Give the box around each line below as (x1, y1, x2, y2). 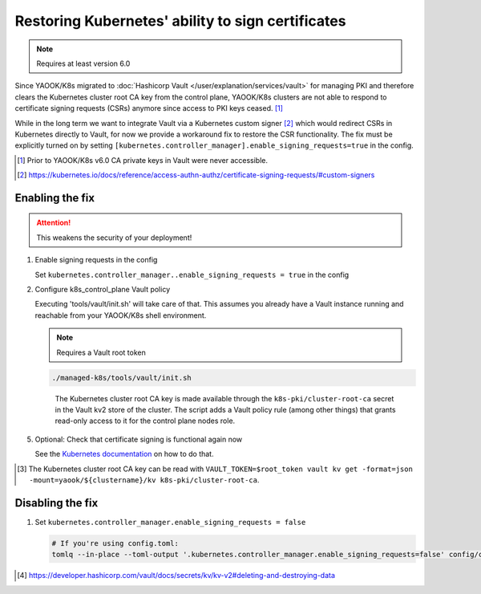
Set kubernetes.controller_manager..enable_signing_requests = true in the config (34, 270, 350, 279)
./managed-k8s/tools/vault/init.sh (51, 373, 192, 382)
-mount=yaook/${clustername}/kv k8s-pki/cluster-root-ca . (29, 474, 260, 485)
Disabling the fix (14, 496, 99, 510)
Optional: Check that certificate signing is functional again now (34, 434, 243, 444)
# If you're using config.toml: (51, 539, 180, 547)
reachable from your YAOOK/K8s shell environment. (34, 310, 207, 320)
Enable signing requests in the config (34, 255, 158, 265)
